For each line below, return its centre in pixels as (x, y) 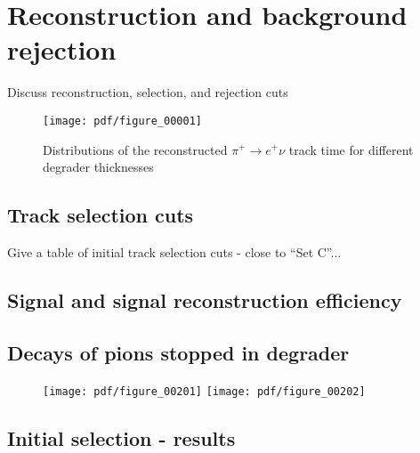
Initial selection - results (121, 437)
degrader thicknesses (98, 167)
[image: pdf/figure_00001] (122, 121)
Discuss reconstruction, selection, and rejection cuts (148, 92)
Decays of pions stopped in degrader (178, 352)
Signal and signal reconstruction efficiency (205, 299)
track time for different (351, 149)
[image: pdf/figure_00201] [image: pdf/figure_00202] (204, 391)
